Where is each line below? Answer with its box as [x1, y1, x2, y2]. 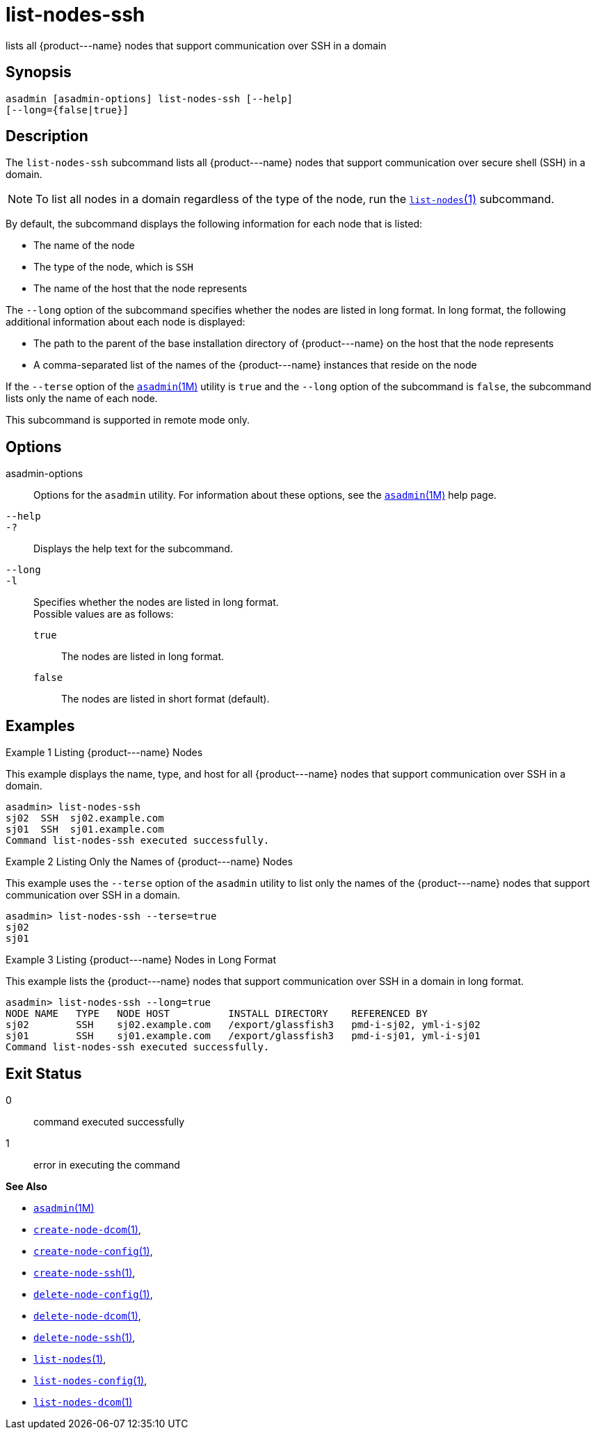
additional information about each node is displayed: [6, 316, 245, 328]
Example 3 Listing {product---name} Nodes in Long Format [6, 954, 277, 966]
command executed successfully [33, 1115, 185, 1128]
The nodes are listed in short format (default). [61, 693, 270, 705]
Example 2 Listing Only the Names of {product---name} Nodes [6, 856, 293, 868]
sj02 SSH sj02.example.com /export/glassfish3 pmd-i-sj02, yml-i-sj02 [6, 1019, 481, 1031]
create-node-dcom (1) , [33, 1223, 141, 1235]
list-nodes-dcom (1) [33, 1395, 133, 1408]
